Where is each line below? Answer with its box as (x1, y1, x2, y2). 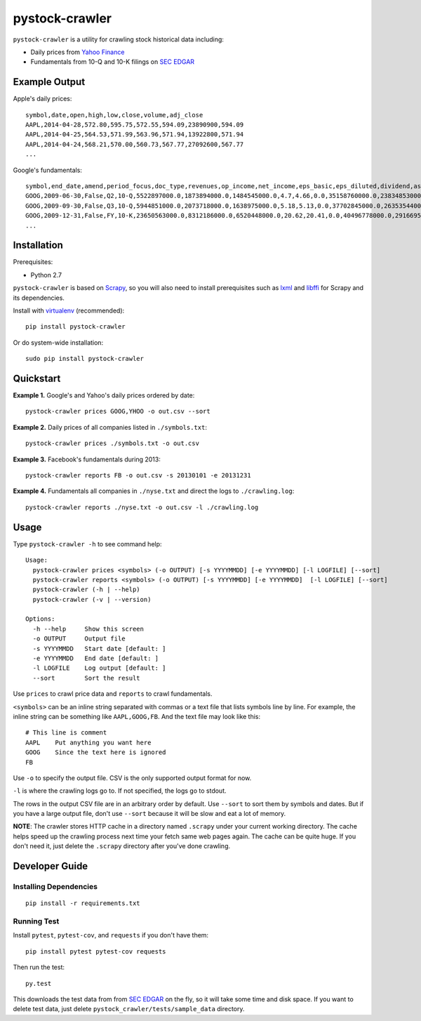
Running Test (13, 916, 60, 926)
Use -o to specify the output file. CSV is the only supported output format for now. (13, 773, 252, 782)
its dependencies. (13, 294, 65, 302)
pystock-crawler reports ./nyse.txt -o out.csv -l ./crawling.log (25, 503, 259, 511)
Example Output (13, 76, 86, 88)
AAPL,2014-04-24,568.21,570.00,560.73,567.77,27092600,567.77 (25, 140, 244, 148)
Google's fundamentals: (13, 166, 82, 174)
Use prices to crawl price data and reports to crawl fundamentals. (13, 690, 213, 698)
